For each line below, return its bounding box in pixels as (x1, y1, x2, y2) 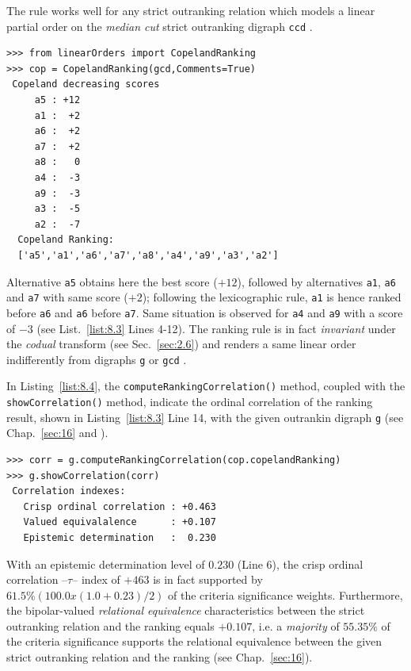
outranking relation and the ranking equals (6, 617, 215, 634)
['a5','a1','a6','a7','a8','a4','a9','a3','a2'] (17, 249, 279, 261)
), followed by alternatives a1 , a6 (237, 273, 396, 289)
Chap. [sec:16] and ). (6, 424, 108, 441)
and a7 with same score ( (6, 289, 128, 305)
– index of (72, 571, 120, 588)
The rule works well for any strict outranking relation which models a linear (6, 2, 375, 18)
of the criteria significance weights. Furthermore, (168, 586, 403, 603)
